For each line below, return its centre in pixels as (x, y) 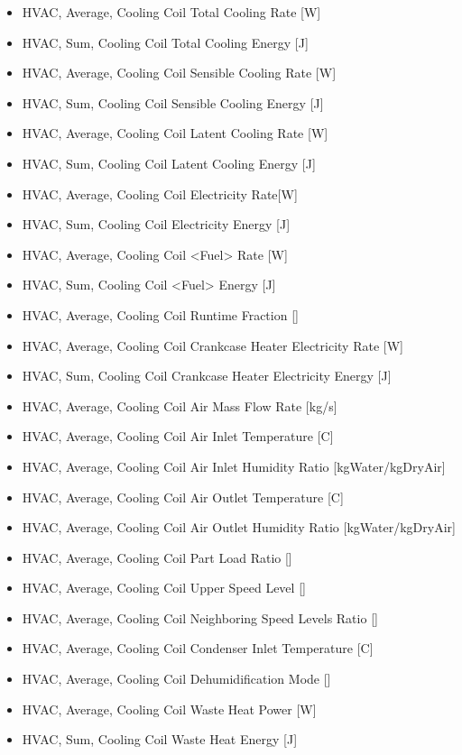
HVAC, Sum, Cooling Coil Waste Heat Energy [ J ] (160, 739)
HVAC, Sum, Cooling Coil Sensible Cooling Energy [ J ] (173, 102)
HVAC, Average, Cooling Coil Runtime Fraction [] (160, 314)
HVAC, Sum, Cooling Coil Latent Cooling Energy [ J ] (169, 163)
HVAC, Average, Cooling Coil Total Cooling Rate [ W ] (171, 12)
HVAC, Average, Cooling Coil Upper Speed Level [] (164, 588)
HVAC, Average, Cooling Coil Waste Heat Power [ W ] (169, 709)
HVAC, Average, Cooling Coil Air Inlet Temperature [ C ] (178, 436)
